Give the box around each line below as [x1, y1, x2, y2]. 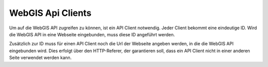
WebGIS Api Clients [9, 7, 92, 18]
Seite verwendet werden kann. [9, 55, 72, 61]
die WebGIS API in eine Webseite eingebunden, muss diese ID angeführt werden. [9, 31, 175, 37]
